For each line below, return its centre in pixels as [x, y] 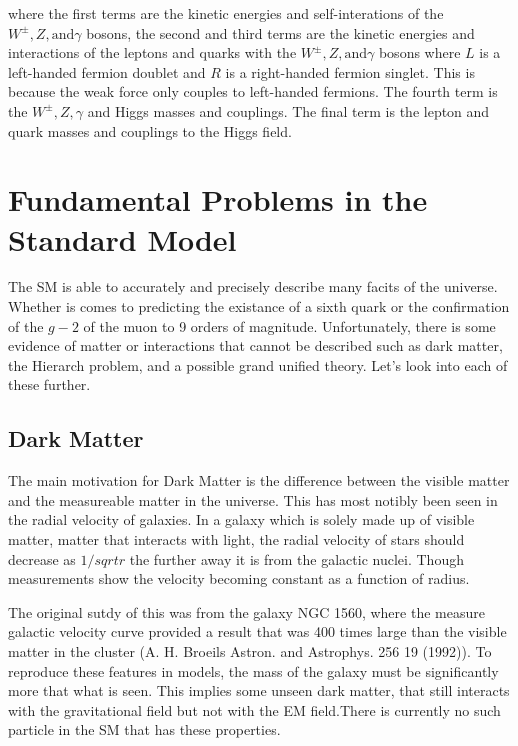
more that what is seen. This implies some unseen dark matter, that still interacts [259, 690]
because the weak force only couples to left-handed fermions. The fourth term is [253, 91]
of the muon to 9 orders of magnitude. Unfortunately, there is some [289, 325]
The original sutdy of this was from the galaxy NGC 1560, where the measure [246, 611]
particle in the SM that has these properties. [144, 729]
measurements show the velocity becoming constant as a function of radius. [239, 578]
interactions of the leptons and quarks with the [152, 52]
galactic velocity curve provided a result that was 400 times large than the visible [257, 631]
